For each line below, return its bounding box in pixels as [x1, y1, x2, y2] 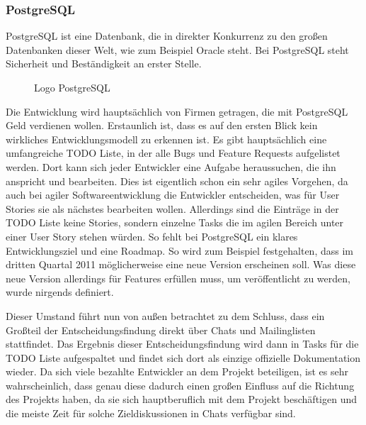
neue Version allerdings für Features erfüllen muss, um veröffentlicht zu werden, [6, 270, 350, 285]
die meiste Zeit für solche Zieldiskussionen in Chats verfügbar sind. [6, 406, 296, 421]
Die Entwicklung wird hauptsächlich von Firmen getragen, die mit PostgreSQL [6, 104, 348, 118]
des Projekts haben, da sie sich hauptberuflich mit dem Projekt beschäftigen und [6, 392, 357, 407]
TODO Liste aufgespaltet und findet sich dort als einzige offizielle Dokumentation [6, 350, 361, 365]
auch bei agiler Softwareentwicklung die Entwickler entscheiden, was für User [6, 187, 340, 202]
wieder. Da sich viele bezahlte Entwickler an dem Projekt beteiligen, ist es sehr [6, 364, 349, 379]
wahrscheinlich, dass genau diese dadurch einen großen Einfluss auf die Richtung [6, 377, 355, 392]
